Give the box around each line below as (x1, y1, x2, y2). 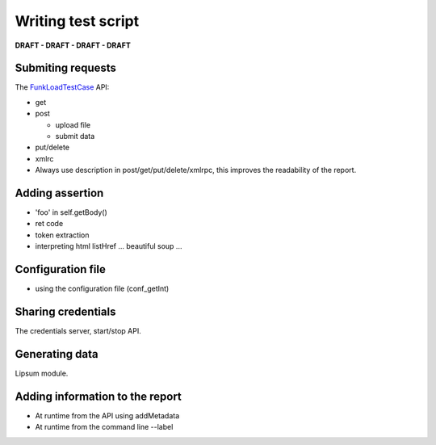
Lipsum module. (15, 368, 69, 378)
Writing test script (15, 12, 140, 30)
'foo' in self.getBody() (35, 208, 108, 217)
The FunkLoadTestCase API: (15, 82, 110, 92)
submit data (55, 132, 95, 141)
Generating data (15, 347, 99, 361)
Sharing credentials (15, 304, 116, 318)
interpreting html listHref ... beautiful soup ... (35, 241, 182, 251)
